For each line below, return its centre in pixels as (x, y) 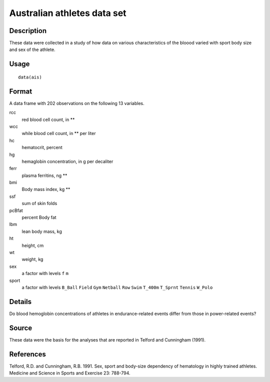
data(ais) (30, 77)
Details (20, 302)
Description (28, 31)
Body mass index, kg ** (46, 189)
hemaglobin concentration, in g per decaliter (67, 161)
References (27, 354)
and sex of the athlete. (32, 49)
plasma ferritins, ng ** (44, 175)
